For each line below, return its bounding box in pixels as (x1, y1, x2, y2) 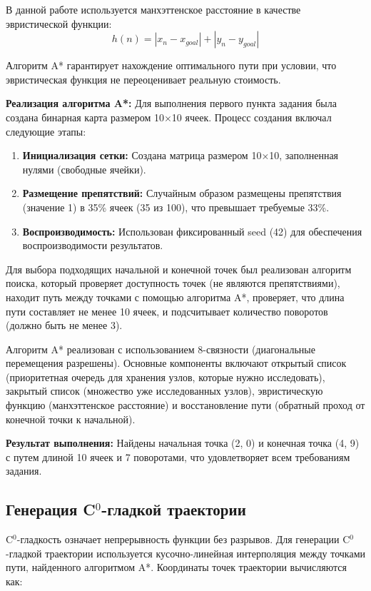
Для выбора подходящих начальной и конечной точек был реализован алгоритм (6, 261, 352, 276)
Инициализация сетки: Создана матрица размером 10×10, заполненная (22, 148, 339, 163)
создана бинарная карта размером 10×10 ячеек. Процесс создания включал (6, 109, 332, 124)
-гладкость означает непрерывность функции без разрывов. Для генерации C (16, 532, 350, 547)
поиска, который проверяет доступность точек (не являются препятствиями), (6, 276, 340, 291)
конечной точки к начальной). (6, 411, 136, 426)
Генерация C (6, 498, 96, 520)
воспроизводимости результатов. (22, 238, 163, 253)
